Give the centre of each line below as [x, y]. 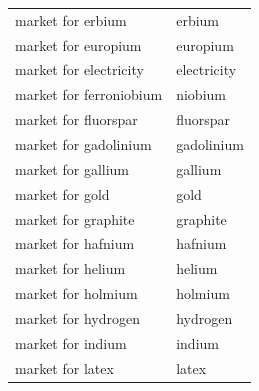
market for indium [71, 342]
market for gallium [72, 168]
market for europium [78, 44]
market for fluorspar [76, 119]
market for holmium [76, 293]
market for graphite [75, 218]
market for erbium [71, 19]
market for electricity [79, 69]
